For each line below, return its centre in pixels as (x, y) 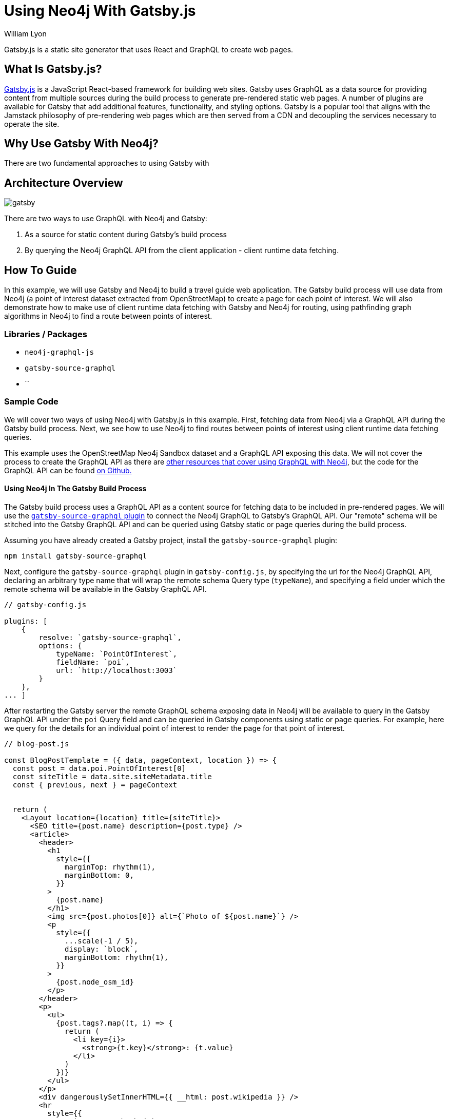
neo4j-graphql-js (59, 352)
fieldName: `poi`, (93, 662)
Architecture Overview (64, 183)
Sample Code (31, 402)
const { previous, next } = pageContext (95, 785)
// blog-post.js (37, 744)
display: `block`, (102, 949)
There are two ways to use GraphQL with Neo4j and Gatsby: (106, 219)
